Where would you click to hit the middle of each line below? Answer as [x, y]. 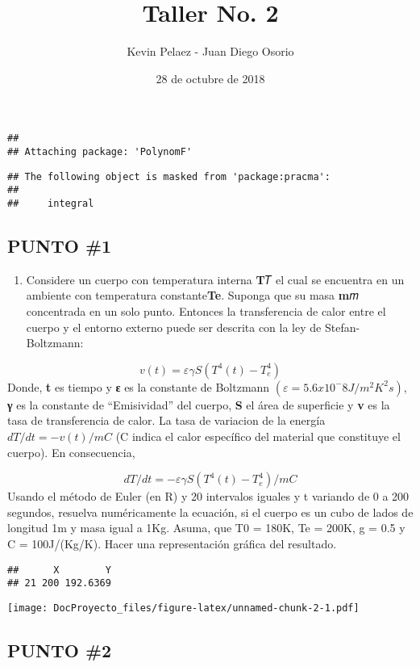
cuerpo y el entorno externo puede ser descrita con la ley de [174, 327]
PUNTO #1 [60, 245]
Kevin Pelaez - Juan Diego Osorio [210, 51]
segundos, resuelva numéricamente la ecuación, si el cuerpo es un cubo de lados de [210, 512]
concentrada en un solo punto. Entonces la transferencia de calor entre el [206, 310]
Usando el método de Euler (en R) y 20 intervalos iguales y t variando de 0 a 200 [208, 496]
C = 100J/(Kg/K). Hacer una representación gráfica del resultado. [172, 543]
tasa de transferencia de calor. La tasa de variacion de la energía [166, 420]
